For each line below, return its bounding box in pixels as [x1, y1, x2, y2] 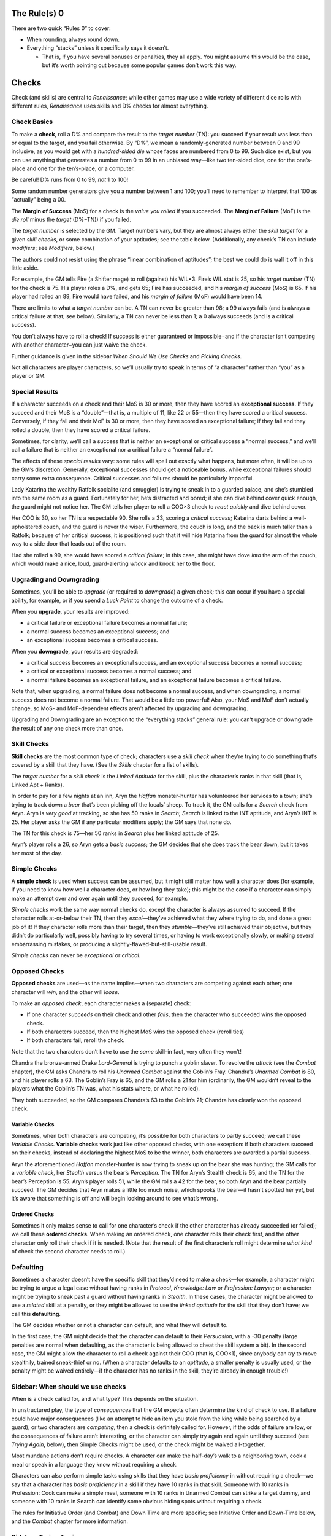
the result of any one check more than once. [11, 724, 124, 732]
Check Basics [11, 117, 53, 126]
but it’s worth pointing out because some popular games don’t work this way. [42, 61, 237, 69]
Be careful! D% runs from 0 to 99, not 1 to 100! [11, 176, 129, 184]
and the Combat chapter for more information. [11, 1518, 129, 1525]
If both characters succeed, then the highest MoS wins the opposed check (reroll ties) [26, 1028, 245, 1035]
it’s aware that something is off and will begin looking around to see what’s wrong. [11, 1195, 219, 1202]
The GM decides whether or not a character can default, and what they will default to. [11, 1321, 228, 1328]
